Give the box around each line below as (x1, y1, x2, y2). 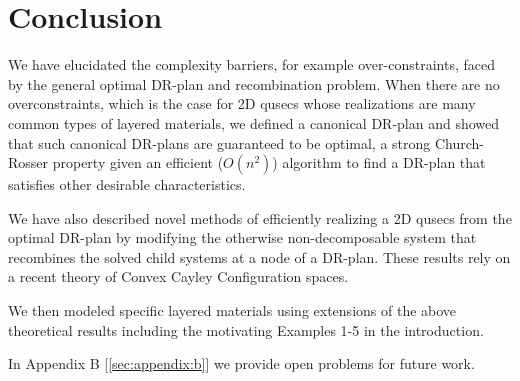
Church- (434, 132, 484, 153)
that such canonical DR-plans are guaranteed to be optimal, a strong (8, 132, 431, 153)
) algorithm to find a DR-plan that (272, 152, 486, 173)
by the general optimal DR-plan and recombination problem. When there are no (8, 73, 500, 94)
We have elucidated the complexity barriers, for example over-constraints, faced (8, 54, 495, 75)
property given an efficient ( (52, 152, 224, 173)
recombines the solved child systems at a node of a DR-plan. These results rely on (8, 246, 511, 267)
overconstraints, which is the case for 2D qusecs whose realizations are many (8, 93, 476, 114)
